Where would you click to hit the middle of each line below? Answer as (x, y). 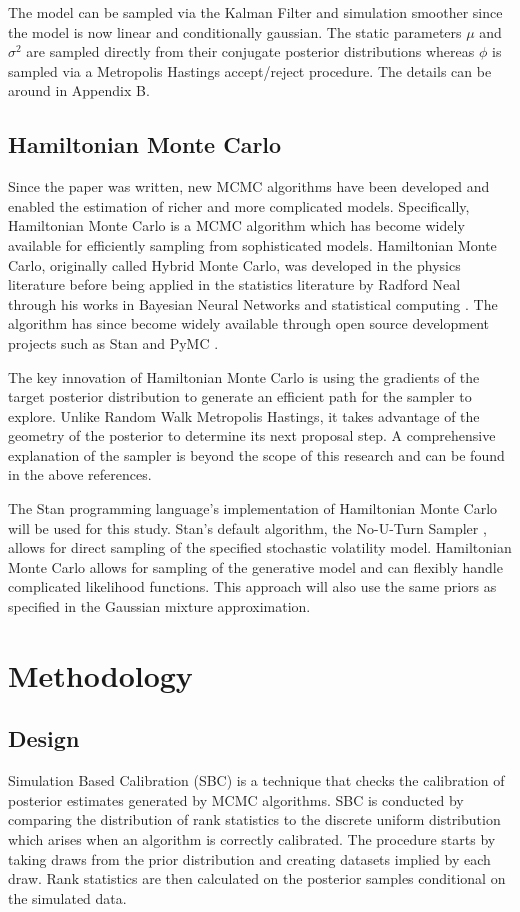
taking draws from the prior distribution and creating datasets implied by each (249, 858)
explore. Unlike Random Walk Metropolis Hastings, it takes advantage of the (244, 415)
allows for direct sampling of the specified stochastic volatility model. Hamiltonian (260, 547)
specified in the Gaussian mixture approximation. (159, 606)
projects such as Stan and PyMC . (113, 342)
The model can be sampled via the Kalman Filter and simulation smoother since (255, 12)
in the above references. (80, 474)
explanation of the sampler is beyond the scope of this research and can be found (256, 454)
